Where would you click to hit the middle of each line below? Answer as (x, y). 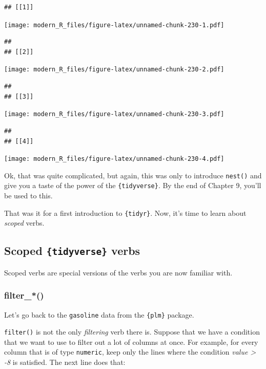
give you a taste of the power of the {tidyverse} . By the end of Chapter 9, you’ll (133, 185)
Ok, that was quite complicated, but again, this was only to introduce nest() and (133, 175)
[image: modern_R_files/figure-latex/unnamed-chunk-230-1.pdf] (114, 25)
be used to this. (28, 196)
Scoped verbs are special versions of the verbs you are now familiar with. (118, 272)
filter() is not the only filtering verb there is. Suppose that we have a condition (132, 332)
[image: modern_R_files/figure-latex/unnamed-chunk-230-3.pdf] (114, 114)
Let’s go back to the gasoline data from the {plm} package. (99, 314)
